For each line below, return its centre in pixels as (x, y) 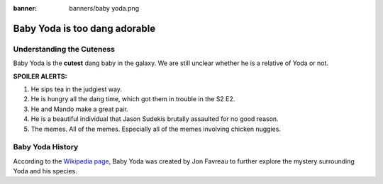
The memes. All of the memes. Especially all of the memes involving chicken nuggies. (156, 129)
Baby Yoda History (46, 147)
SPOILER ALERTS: (40, 76)
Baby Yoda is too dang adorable (84, 28)
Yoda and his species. (45, 171)
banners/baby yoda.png (104, 8)
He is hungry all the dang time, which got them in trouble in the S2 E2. (133, 99)
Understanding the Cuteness (64, 49)
